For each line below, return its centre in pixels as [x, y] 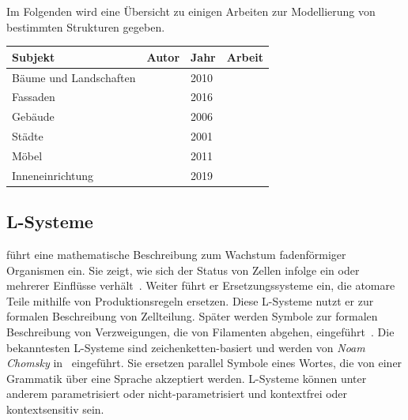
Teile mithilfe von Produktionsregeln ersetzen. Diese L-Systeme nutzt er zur [190, 300]
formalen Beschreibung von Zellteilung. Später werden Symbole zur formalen [192, 316]
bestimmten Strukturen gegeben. [86, 26]
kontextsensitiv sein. [55, 409]
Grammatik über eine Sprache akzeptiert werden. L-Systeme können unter [187, 378]
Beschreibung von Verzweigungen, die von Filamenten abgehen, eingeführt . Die [200, 332]
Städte [28, 136]
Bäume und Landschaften [74, 77]
